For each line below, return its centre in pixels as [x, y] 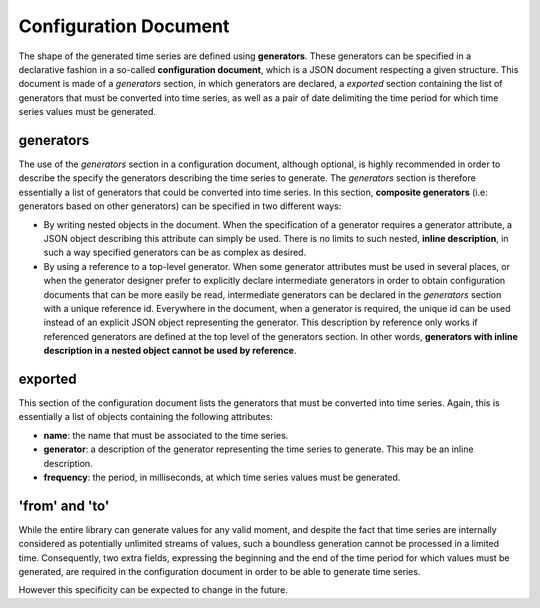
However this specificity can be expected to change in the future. [153, 590]
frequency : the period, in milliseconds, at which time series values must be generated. [222, 477]
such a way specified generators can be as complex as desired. [175, 252]
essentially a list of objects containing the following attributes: [146, 417]
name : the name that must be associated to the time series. [166, 435]
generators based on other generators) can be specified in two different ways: [180, 206]
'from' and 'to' [64, 505]
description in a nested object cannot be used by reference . [170, 351]
